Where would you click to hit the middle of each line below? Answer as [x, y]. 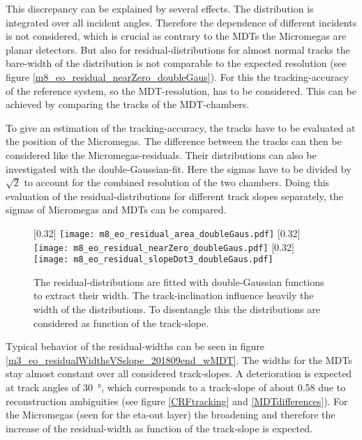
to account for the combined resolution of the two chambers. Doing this [177, 182]
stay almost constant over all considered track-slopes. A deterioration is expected [179, 373]
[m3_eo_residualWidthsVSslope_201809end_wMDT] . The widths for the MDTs [179, 359]
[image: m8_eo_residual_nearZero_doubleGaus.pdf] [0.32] [164, 246]
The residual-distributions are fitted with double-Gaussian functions [179, 281]
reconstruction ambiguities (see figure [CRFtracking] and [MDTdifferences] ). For [177, 401]
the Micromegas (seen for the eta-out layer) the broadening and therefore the [171, 415]
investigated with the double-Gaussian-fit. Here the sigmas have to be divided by [179, 168]
